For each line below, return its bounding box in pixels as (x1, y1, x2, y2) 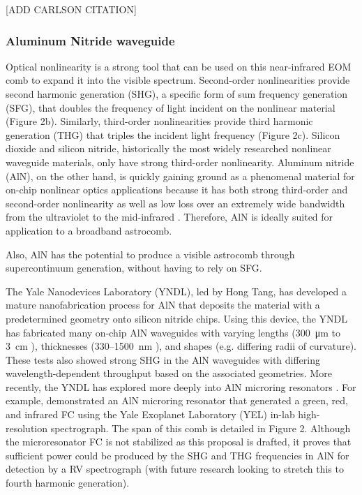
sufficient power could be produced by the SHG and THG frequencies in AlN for (6, 448, 349, 462)
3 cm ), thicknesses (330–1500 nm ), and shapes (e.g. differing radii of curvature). (6, 339, 356, 353)
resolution (6, 420, 48, 435)
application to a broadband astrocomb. (6, 223, 172, 237)
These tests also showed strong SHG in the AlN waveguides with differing (6, 352, 320, 367)
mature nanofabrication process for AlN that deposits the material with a (6, 297, 320, 312)
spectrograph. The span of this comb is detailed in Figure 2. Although (50, 420, 351, 435)
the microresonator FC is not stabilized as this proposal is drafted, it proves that (6, 434, 352, 449)
